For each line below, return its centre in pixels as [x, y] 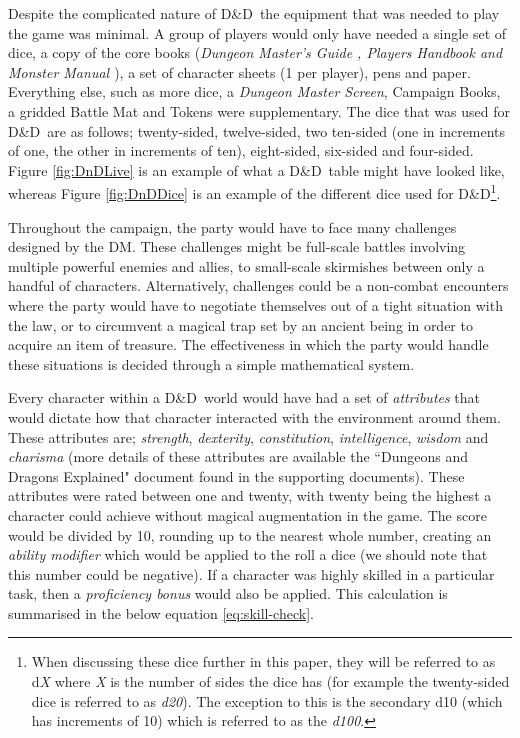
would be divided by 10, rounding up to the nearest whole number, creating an [250, 534]
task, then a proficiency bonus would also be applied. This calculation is [228, 593]
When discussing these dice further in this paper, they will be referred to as [263, 661]
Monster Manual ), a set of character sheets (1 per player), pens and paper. [239, 71]
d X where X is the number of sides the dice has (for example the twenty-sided [270, 681]
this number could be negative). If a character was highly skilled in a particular [251, 573]
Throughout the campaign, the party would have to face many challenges [232, 226]
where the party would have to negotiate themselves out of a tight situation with [255, 304]
